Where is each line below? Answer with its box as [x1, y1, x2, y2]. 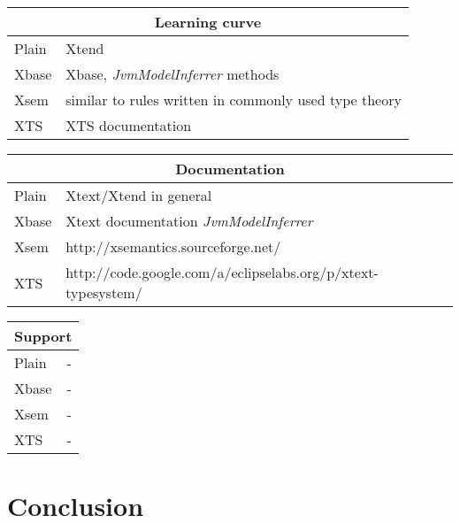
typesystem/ [65, 282, 142, 303]
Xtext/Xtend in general [65, 185, 212, 205]
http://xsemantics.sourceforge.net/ [65, 236, 281, 257]
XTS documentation [65, 115, 192, 135]
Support [14, 326, 73, 346]
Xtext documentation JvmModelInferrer [65, 211, 313, 231]
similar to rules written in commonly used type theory [65, 89, 402, 110]
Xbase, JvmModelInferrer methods [65, 64, 280, 84]
